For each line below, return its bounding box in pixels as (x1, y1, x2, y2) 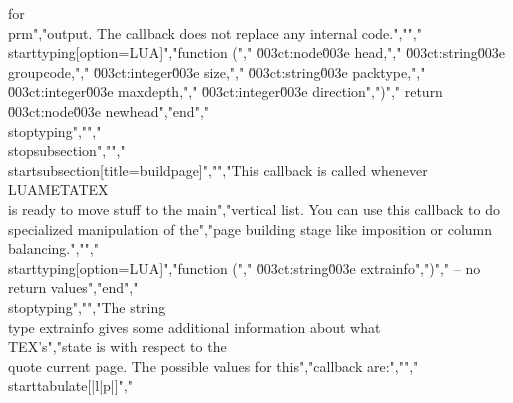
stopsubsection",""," (8, 140, 126, 161)
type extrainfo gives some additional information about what (8, 316, 381, 337)
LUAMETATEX (8, 179, 109, 200)
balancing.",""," (8, 238, 99, 259)
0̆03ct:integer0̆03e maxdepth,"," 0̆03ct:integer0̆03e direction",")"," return (8, 81, 443, 102)
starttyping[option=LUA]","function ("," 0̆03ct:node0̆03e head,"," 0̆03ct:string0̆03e (8, 42, 506, 63)
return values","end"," (8, 277, 139, 298)
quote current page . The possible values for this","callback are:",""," (8, 355, 419, 376)
